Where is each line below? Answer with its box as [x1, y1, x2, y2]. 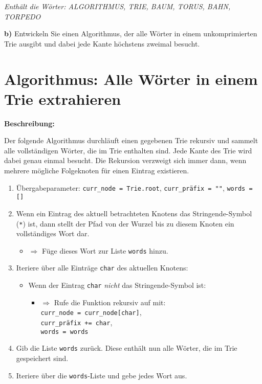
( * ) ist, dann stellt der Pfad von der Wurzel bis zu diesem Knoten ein [16, 218, 234, 229]
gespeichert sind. [16, 353, 69, 363]
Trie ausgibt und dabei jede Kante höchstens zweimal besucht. [4, 38, 200, 49]
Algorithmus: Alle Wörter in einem [4, 68, 258, 89]
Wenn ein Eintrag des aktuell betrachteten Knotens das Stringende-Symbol [16, 208, 252, 218]
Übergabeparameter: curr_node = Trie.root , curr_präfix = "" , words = [16, 182, 253, 193]
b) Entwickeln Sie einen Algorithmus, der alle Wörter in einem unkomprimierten [4, 28, 257, 39]
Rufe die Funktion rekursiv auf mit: [54, 297, 166, 307]
